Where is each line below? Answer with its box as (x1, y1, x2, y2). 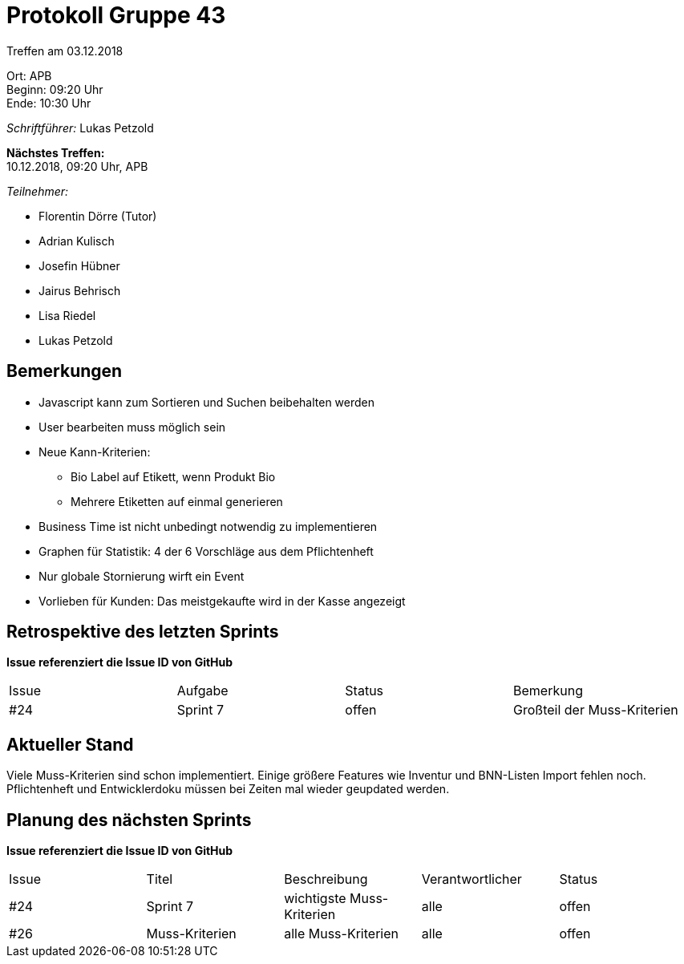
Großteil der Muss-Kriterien (513, 702, 678, 719)
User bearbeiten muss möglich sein (38, 419, 226, 434)
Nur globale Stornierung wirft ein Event (38, 569, 245, 583)
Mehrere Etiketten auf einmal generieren (71, 494, 283, 508)
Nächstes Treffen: (6, 145, 105, 160)
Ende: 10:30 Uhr (6, 95, 91, 110)
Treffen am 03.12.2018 (6, 43, 123, 58)
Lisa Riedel (38, 308, 96, 322)
